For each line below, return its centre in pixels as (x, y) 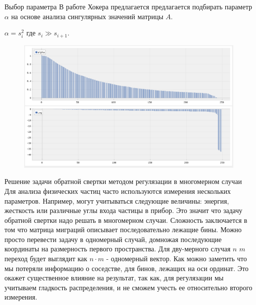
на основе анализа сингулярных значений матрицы (87, 16)
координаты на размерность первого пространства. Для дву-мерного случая (118, 249)
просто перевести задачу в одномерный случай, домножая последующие (113, 239)
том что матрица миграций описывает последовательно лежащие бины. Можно (123, 229)
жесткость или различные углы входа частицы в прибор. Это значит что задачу (124, 210)
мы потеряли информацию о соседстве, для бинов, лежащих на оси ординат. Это (127, 268)
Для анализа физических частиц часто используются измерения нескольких (118, 191)
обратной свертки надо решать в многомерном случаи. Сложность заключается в (126, 220)
